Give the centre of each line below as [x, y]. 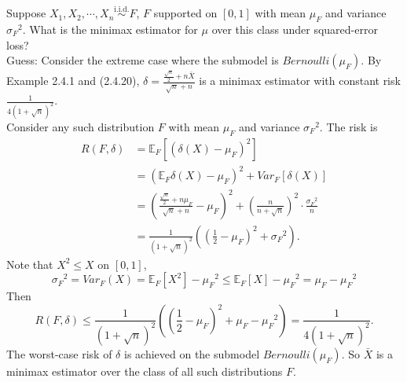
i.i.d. [122, 9]
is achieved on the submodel [192, 353]
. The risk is [348, 127]
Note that [30, 264]
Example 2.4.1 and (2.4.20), [73, 81]
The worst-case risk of [59, 353]
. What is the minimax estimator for [110, 29]
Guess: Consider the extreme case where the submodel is [143, 60]
